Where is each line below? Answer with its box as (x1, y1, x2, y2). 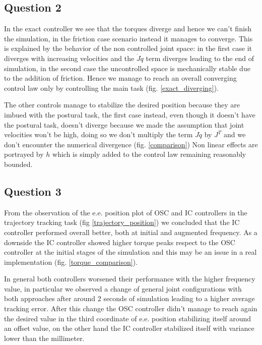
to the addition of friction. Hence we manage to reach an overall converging (4, 73, 237, 83)
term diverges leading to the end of (146, 52, 254, 63)
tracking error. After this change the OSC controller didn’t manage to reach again (4, 303, 257, 314)
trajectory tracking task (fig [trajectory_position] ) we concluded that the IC (4, 217, 240, 227)
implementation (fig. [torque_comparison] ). (4, 256, 138, 267)
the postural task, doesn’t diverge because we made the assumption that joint (4, 119, 244, 130)
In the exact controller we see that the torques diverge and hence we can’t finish (4, 23, 252, 34)
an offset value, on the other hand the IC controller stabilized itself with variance (4, 323, 254, 333)
